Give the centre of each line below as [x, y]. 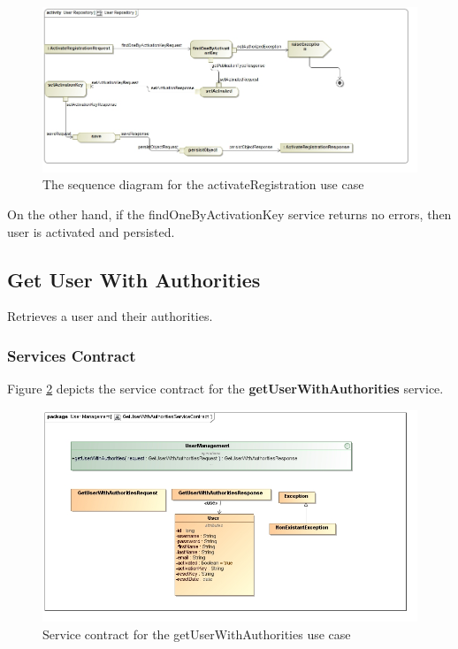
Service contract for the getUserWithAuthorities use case [197, 634]
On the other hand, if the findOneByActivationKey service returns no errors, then [229, 214]
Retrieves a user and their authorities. [110, 316]
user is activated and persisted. [91, 231]
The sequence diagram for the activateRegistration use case [203, 184]
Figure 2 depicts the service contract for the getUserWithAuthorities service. [225, 389]
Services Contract [72, 355]
